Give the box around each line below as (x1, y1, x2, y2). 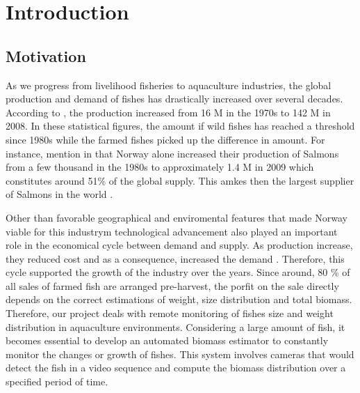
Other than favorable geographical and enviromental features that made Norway (6, 210, 347, 224)
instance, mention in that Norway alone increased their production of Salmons (6, 146, 339, 160)
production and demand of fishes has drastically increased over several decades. (6, 91, 343, 106)
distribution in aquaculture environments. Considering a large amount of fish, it (6, 319, 345, 334)
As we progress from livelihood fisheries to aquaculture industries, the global (6, 77, 332, 92)
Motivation (6, 45, 86, 66)
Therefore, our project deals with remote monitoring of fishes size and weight (6, 306, 334, 321)
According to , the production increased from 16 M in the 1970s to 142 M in (6, 105, 331, 119)
